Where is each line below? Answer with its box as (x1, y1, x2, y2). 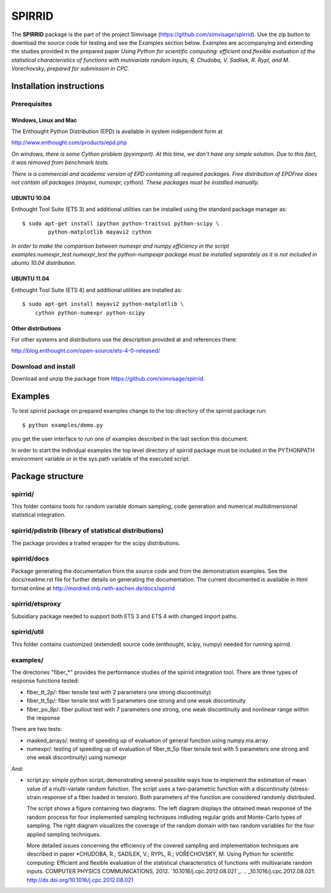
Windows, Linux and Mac (11, 117, 77, 124)
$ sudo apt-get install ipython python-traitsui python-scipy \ (22, 220, 220, 227)
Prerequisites (11, 99, 52, 108)
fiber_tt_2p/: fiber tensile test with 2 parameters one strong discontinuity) (26, 688, 211, 696)
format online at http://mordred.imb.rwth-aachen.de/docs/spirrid (11, 584, 175, 592)
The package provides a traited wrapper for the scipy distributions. (11, 539, 181, 546)
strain (26, 794, 41, 801)
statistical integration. (11, 511, 66, 518)
